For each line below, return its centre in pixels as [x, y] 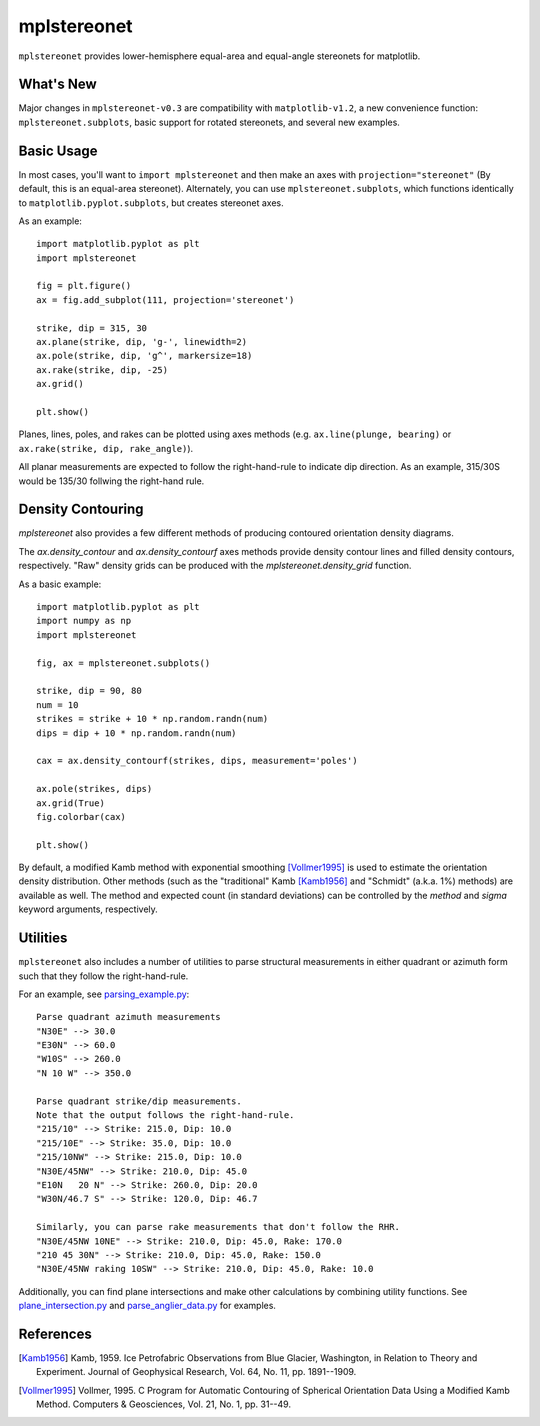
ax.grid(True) [70, 803]
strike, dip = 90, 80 [89, 691]
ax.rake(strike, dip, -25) [102, 369]
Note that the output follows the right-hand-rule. [165, 1115]
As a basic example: [60, 584]
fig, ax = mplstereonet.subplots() [123, 663]
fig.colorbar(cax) [81, 816]
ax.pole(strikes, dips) [94, 789]
